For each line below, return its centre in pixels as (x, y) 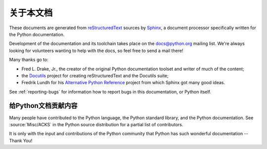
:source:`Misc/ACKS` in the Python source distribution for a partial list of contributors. (96, 124)
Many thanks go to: (29, 60)
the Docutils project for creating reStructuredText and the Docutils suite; (95, 75)
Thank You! (21, 141)
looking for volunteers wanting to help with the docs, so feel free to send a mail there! (96, 50)
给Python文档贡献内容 (43, 106)
